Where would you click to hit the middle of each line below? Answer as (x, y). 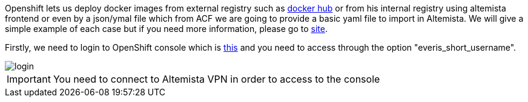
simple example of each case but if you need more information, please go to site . (166, 29)
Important (29, 79)
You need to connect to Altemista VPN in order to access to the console (216, 79)
